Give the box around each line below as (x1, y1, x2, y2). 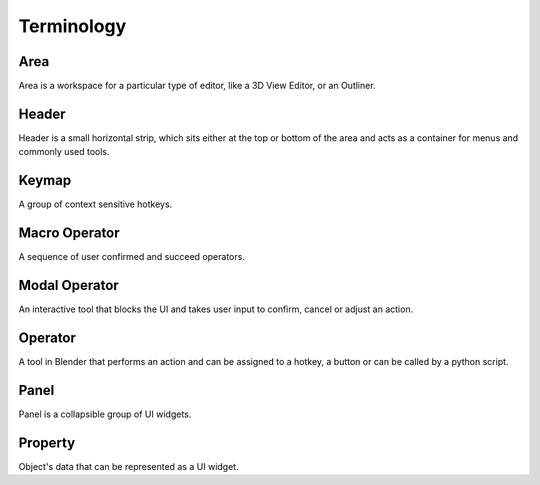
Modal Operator (18, 276, 119, 294)
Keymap (18, 172, 72, 189)
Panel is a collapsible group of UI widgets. (18, 408, 192, 420)
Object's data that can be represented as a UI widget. (18, 460, 239, 472)
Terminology (18, 15, 127, 37)
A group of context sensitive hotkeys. (18, 198, 173, 210)
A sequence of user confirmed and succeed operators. (18, 251, 245, 263)
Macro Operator (18, 225, 120, 242)
